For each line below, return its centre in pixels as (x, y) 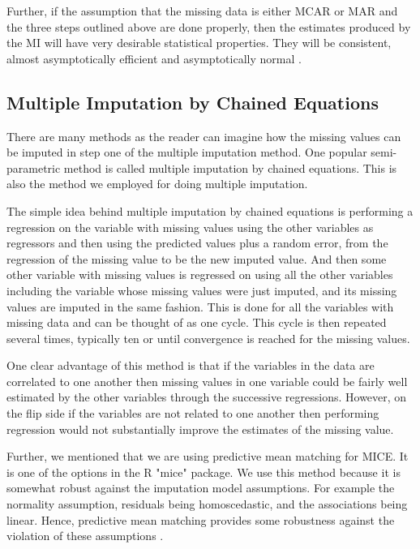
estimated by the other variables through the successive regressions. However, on (207, 397)
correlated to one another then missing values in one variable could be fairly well (207, 381)
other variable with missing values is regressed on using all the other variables (200, 274)
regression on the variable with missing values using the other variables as (190, 227)
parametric (34, 167)
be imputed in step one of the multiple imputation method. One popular (187, 152)
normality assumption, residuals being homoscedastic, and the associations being (207, 504)
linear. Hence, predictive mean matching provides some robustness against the (201, 519)
